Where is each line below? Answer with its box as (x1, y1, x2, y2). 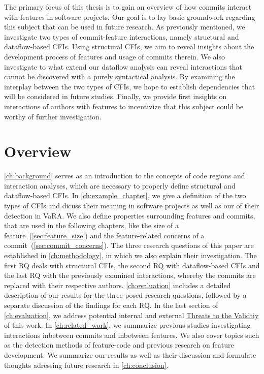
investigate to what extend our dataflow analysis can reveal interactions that (4, 61, 243, 72)
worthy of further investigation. (4, 111, 102, 121)
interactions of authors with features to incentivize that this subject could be (4, 101, 244, 111)
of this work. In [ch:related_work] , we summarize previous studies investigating (4, 320, 251, 330)
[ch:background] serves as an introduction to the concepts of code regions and (4, 170, 245, 181)
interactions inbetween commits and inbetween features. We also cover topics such (4, 329, 259, 340)
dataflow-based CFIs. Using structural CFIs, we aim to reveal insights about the (4, 41, 254, 52)
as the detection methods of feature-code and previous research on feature (4, 339, 234, 350)
